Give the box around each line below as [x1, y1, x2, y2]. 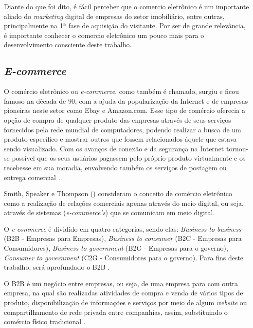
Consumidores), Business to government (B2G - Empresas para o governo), [4, 243, 228, 253]
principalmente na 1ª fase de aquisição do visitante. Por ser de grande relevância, [4, 20, 246, 31]
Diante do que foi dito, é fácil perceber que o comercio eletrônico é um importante [4, 1, 249, 11]
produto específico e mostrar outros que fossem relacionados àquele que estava [4, 134, 237, 144]
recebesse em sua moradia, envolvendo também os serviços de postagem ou [4, 162, 227, 172]
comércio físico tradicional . [4, 316, 86, 327]
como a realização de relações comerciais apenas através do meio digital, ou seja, [4, 198, 244, 208]
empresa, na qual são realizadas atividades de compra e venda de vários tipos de [4, 288, 243, 298]
